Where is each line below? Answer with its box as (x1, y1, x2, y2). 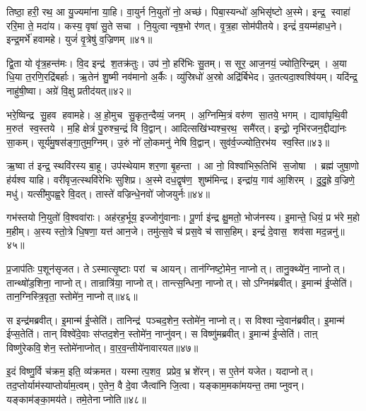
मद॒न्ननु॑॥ (316, 223, 345, 238)
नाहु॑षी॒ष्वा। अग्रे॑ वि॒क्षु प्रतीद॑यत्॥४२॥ (6, 83, 131, 97)
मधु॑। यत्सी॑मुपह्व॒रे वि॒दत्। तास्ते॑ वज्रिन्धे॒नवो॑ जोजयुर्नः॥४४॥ (6, 186, 210, 201)
